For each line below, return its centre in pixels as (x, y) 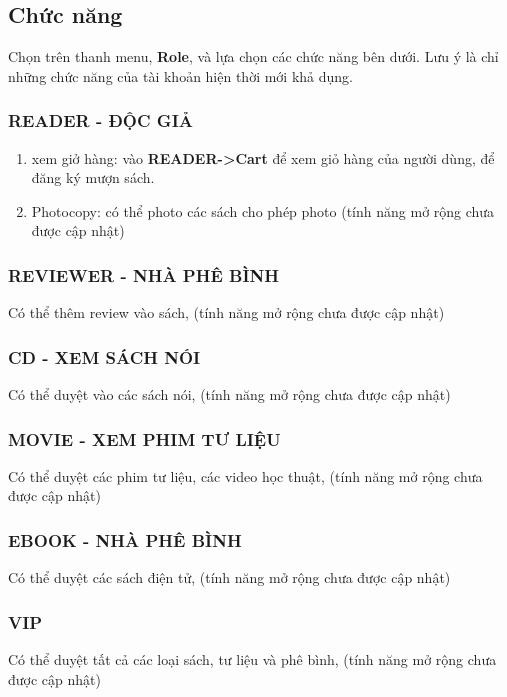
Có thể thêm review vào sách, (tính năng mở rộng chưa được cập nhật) (226, 312)
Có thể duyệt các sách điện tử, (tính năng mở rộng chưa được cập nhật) (229, 577)
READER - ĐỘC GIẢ (100, 120)
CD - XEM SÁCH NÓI (104, 356)
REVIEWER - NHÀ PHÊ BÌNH (144, 274)
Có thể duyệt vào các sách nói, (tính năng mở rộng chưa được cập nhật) (229, 394)
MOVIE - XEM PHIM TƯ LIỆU (144, 438)
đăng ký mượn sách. (93, 177)
